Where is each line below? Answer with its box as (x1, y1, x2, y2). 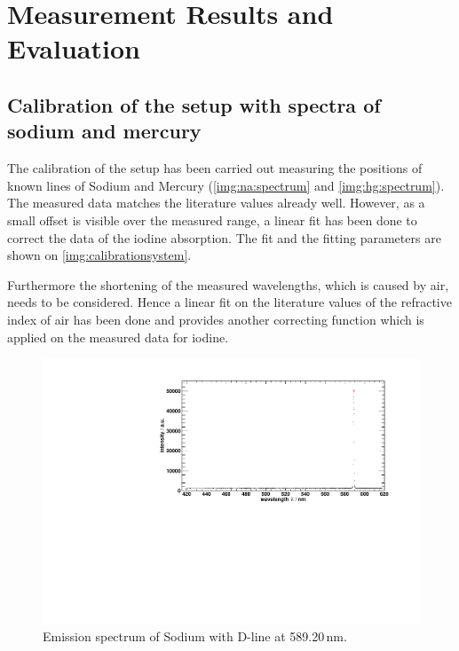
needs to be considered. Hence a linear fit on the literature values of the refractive (7, 293, 452, 311)
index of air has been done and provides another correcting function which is (7, 310, 424, 328)
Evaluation (7, 30, 140, 67)
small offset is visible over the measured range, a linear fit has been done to (7, 210, 417, 229)
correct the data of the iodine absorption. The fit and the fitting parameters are (7, 228, 441, 247)
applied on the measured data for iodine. (7, 327, 229, 346)
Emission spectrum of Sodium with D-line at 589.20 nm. (43, 627, 347, 646)
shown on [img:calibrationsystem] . (7, 246, 192, 264)
